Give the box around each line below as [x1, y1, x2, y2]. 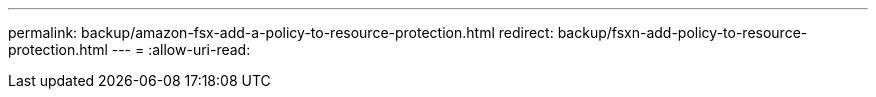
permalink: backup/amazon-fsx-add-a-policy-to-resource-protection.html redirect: [8, 24, 554, 41]
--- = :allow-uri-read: [111, 41, 251, 58]
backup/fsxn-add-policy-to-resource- [557, 24, 808, 41]
